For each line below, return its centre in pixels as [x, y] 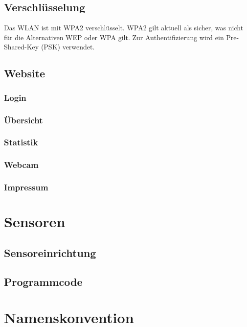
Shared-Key [22, 47]
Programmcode [43, 281]
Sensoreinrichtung [50, 252]
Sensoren [35, 222]
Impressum [26, 187]
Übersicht [23, 120]
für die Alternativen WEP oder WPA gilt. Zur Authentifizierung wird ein [114, 37]
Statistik [21, 142]
